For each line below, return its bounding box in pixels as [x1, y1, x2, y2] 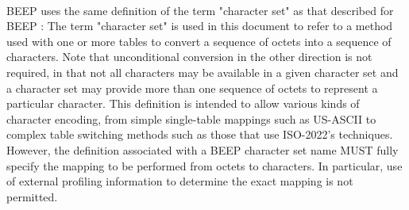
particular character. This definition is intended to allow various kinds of [6, 95, 360, 112]
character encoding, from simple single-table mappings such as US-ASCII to [6, 110, 376, 127]
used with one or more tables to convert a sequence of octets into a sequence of [6, 32, 392, 49]
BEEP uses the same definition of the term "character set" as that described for [6, 2, 394, 18]
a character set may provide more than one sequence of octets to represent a [6, 79, 378, 96]
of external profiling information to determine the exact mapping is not [6, 173, 353, 189]
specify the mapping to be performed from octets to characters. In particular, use [6, 157, 403, 174]
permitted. [6, 188, 58, 204]
